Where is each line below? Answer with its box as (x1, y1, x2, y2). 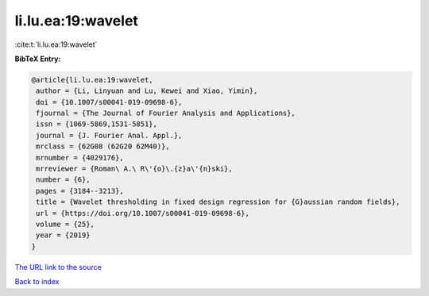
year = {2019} (36, 231, 91, 240)
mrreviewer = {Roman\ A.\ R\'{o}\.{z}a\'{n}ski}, (36, 164, 234, 174)
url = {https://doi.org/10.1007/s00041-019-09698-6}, (36, 209, 249, 217)
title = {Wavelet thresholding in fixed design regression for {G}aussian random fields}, (36, 198, 400, 206)
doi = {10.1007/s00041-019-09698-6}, (36, 98, 183, 106)
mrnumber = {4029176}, (36, 153, 125, 162)
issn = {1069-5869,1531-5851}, (36, 120, 158, 129)
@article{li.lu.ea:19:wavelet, (31, 75, 154, 84)
